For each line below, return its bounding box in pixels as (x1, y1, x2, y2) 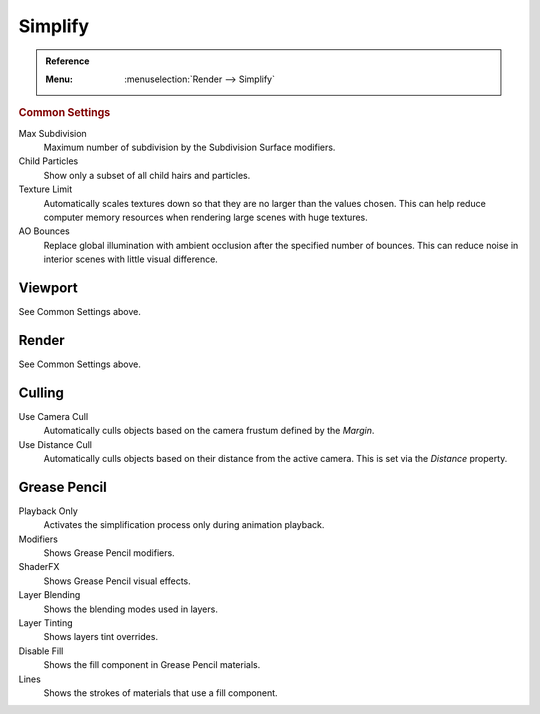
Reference (45, 55, 90, 67)
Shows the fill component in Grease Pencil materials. (43, 659, 261, 671)
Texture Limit (18, 183, 73, 195)
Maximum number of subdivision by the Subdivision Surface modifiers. (43, 141, 336, 153)
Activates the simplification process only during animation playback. (43, 519, 325, 531)
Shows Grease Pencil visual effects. (43, 575, 192, 587)
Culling (18, 384, 65, 401)
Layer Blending (18, 589, 81, 601)
